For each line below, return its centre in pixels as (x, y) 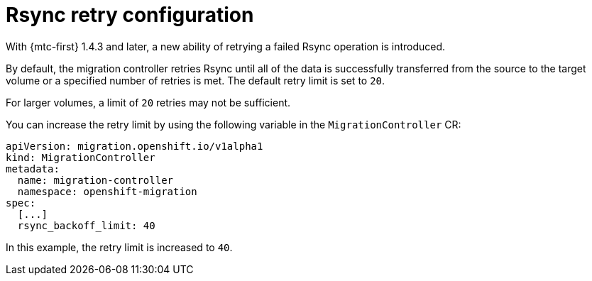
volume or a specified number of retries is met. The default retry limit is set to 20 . (196, 80)
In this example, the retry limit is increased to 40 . (119, 247)
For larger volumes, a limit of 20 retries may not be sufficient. (148, 102)
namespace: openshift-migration (107, 191)
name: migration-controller (95, 180)
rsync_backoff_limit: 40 (86, 225)
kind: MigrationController (81, 157)
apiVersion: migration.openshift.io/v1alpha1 (135, 146)
